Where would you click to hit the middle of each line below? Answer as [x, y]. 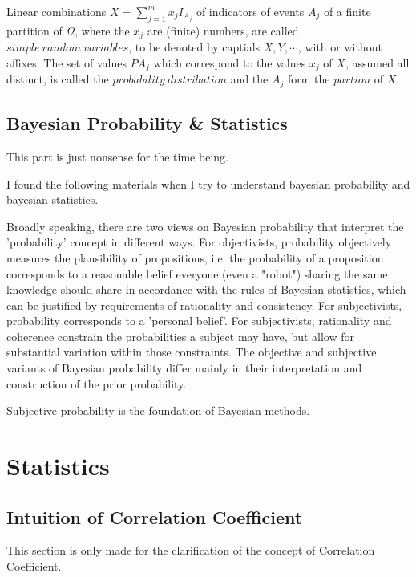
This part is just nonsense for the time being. [117, 156]
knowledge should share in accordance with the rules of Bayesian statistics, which [206, 289]
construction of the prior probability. [97, 383]
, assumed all [377, 62]
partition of [34, 30]
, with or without [340, 47]
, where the [102, 30]
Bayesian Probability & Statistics [147, 123]
